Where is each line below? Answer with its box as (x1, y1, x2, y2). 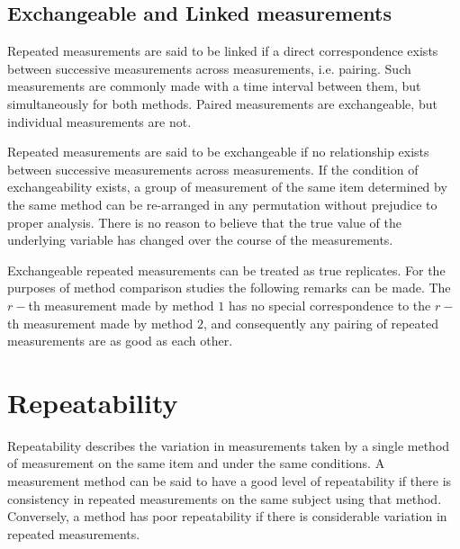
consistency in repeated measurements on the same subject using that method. (7, 489, 442, 508)
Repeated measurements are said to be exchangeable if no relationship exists (7, 142, 429, 161)
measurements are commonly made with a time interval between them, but (7, 76, 421, 95)
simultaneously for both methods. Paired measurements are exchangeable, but (7, 94, 437, 112)
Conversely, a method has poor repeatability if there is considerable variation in (7, 507, 447, 526)
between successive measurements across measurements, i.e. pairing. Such (7, 58, 411, 77)
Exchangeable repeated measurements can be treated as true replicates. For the (7, 260, 446, 279)
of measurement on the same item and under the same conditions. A (7, 454, 385, 472)
